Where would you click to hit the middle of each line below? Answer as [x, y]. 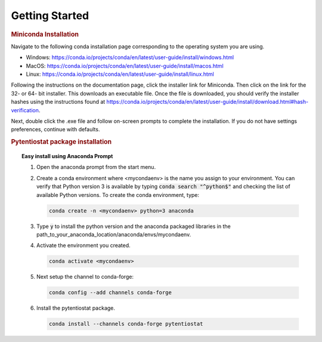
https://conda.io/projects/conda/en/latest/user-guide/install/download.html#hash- [208, 102]
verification [25, 110]
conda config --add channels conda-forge [110, 293]
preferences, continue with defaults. [55, 130]
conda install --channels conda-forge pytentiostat [126, 324]
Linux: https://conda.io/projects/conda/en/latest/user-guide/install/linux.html [120, 74]
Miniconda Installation [45, 34]
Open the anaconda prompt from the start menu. [96, 167]
